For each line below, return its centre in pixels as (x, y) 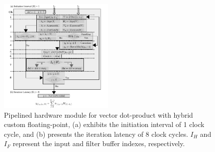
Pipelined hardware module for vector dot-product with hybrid (99, 114)
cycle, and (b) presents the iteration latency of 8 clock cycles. (96, 134)
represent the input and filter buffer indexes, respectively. (99, 143)
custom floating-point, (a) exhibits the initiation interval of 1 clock (104, 124)
